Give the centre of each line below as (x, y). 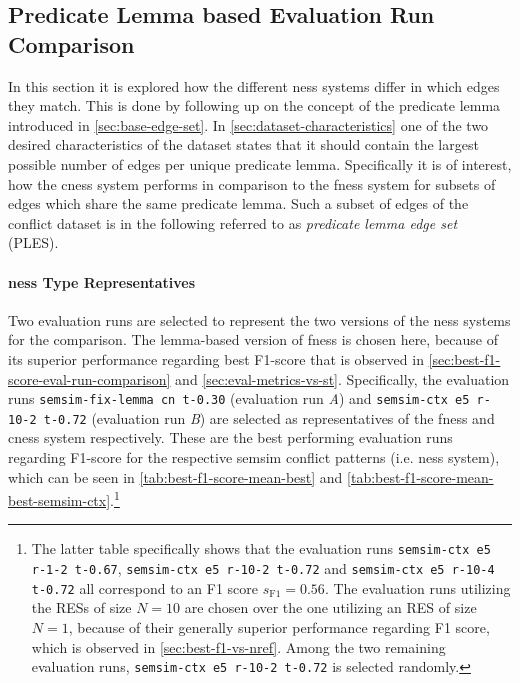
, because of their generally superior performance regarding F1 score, (279, 627)
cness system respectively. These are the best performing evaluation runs (230, 437)
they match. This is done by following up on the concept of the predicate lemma (254, 105)
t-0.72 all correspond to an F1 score (144, 587)
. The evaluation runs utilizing (417, 587)
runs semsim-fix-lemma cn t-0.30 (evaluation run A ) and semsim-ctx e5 (239, 398)
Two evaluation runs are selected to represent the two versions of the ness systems (259, 319)
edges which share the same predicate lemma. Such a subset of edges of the (238, 203)
